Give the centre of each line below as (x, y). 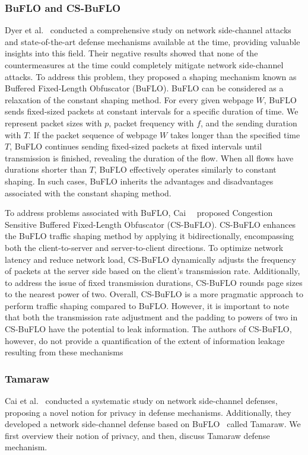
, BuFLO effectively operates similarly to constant (185, 169)
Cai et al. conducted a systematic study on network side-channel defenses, (141, 401)
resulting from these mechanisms (64, 352)
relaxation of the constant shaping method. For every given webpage (129, 99)
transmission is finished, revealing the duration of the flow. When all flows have (149, 157)
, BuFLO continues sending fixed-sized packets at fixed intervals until (136, 146)
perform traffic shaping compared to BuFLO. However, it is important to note (147, 305)
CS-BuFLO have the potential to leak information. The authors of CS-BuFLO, (148, 329)
